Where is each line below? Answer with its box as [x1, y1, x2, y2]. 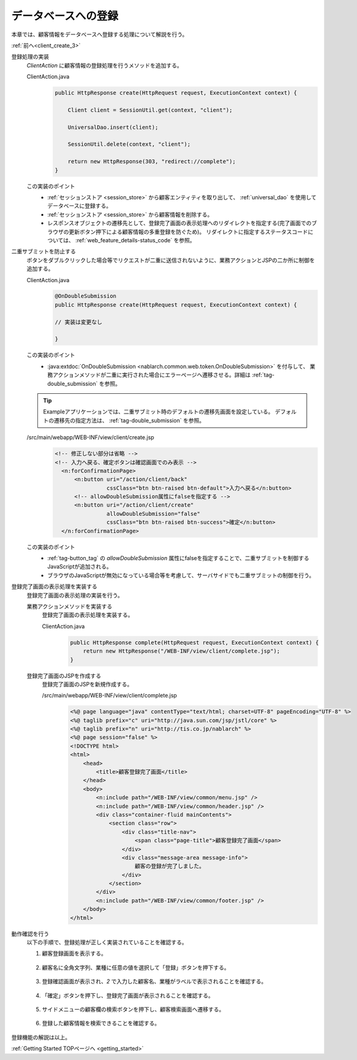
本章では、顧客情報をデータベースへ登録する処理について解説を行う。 [11, 31, 188, 38]
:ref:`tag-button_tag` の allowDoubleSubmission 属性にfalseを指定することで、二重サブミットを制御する [47, 555, 309, 562]
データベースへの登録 [11, 9, 119, 23]
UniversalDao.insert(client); [67, 123, 159, 131]
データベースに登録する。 [47, 202, 112, 210]
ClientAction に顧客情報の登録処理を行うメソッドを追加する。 [26, 61, 183, 69]
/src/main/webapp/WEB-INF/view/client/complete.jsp [42, 692, 178, 699]
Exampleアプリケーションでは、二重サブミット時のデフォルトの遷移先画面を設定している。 [43, 408, 274, 415]
